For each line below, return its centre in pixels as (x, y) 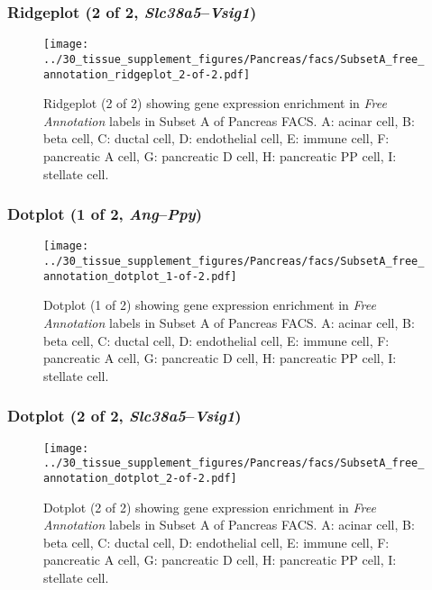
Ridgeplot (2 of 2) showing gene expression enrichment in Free (215, 103)
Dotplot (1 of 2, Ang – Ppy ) (105, 214)
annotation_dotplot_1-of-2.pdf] (140, 276)
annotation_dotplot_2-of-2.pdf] (140, 478)
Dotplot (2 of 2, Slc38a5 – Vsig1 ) (124, 416)
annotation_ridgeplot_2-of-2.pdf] (147, 74)
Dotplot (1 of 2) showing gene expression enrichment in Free (210, 305)
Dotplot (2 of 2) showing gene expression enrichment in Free (210, 507)
